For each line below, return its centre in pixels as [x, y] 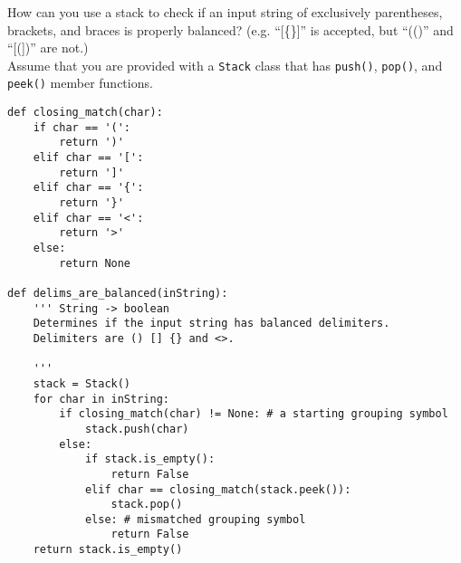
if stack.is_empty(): [150, 459]
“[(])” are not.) [48, 48]
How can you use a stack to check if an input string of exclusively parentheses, [225, 12]
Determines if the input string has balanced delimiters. [211, 324]
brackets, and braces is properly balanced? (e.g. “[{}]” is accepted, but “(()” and [230, 29]
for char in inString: [101, 399]
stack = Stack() [82, 383]
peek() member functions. [80, 83]
